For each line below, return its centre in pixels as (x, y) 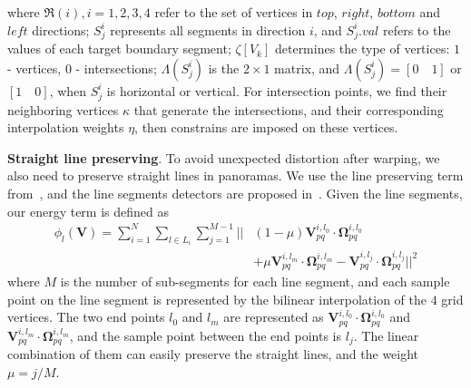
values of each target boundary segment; (119, 48)
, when (68, 90)
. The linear (386, 335)
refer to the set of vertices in (234, 12)
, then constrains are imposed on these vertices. (266, 127)
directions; (61, 29)
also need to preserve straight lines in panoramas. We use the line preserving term (235, 175)
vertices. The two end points (86, 317)
